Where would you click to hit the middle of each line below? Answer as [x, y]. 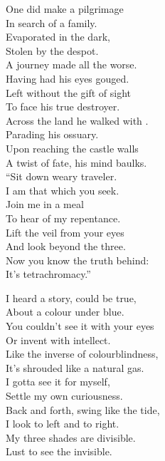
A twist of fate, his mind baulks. [76, 162]
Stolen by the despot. [52, 50]
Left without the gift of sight [69, 92]
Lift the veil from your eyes [65, 232]
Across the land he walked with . [77, 120]
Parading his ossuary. [52, 134]
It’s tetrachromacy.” [48, 274]
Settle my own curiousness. [64, 396]
